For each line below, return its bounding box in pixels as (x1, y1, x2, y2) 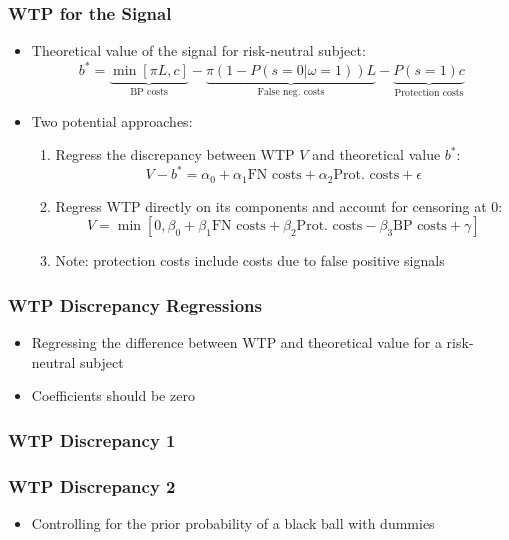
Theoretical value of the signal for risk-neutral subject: (31, 40, 366, 61)
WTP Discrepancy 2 (8, 473, 176, 498)
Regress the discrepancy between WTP (55, 144, 295, 165)
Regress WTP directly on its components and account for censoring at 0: (55, 195, 503, 216)
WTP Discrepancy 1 (8, 428, 176, 452)
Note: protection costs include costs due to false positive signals (55, 250, 445, 271)
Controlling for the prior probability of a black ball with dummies (31, 513, 435, 534)
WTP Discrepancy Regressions (8, 293, 262, 317)
